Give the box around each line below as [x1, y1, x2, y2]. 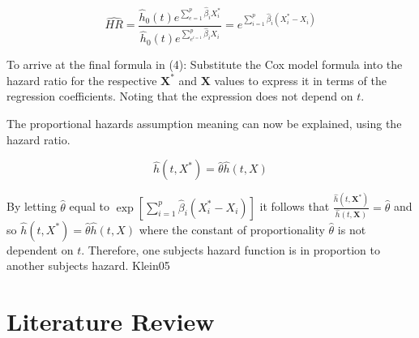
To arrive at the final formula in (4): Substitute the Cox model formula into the [6, 56, 403, 73]
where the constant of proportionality [139, 220, 325, 237]
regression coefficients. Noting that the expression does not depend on [6, 88, 353, 105]
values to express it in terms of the [214, 71, 387, 88]
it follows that [259, 198, 330, 215]
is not [337, 220, 366, 237]
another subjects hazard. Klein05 [6, 257, 170, 274]
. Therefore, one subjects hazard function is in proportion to [81, 241, 380, 258]
